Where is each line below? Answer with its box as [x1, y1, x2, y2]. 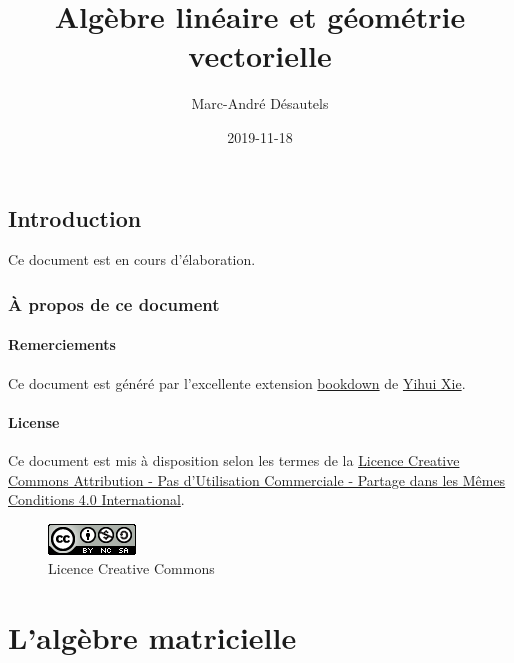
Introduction [8, 202, 142, 233]
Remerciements [8, 334, 116, 355]
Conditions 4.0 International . [8, 489, 185, 510]
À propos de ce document [8, 291, 220, 316]
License [8, 411, 60, 432]
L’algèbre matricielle [8, 617, 297, 658]
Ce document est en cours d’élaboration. [8, 249, 256, 270]
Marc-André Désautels [191, 93, 329, 114]
